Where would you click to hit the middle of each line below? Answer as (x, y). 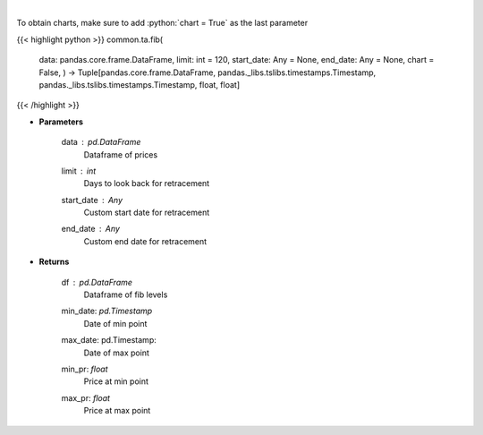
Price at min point (116, 381)
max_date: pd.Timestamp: (109, 340)
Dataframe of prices (121, 154)
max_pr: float (86, 397)
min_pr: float (85, 369)
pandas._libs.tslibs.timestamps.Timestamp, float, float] (140, 84)
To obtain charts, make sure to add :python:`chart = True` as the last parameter (162, 23)
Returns (54, 262)
